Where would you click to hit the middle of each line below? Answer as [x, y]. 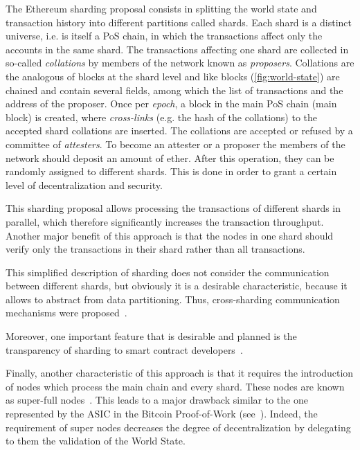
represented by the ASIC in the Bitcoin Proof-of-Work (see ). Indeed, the [162, 414]
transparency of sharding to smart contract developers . [124, 349]
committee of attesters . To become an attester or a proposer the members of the [175, 144]
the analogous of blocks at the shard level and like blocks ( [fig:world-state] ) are [173, 76]
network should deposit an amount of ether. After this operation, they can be [170, 157]
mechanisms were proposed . [66, 313]
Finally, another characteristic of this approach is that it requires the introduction [180, 373]
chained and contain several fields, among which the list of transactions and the [174, 90]
